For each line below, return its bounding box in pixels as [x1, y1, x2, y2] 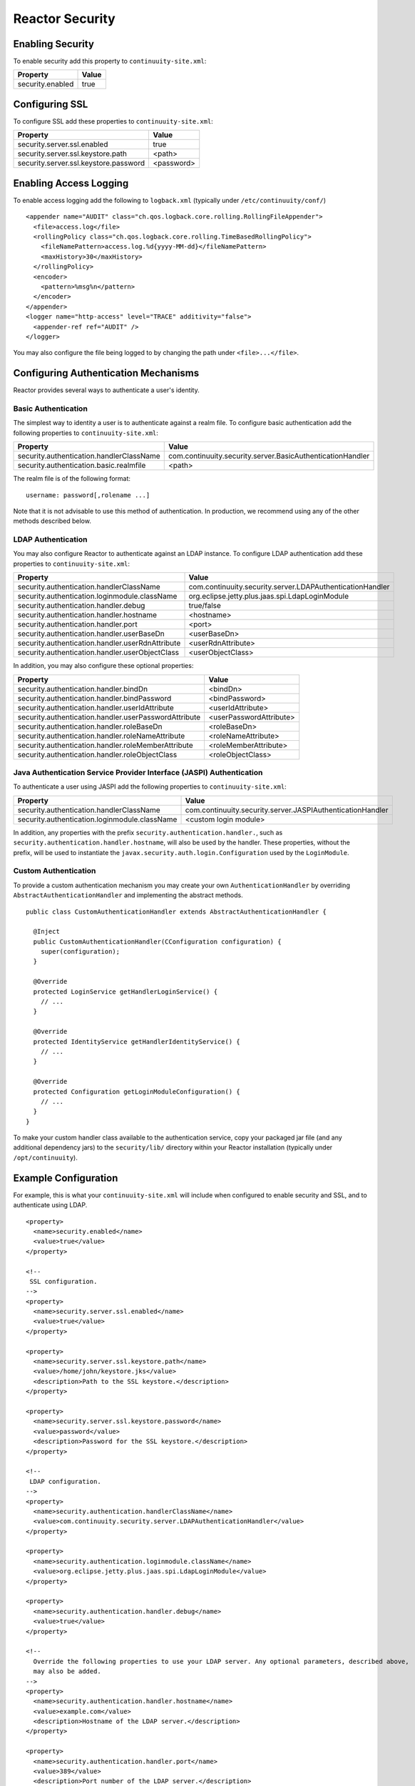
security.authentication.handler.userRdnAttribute [17, 638, 181, 648]
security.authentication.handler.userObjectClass [17, 647, 180, 657]
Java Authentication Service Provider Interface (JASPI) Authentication [13, 768, 263, 778]
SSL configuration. [29, 1277, 98, 1285]
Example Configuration [13, 1172, 118, 1184]
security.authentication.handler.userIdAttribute [17, 702, 174, 712]
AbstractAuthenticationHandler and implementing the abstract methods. [13, 891, 243, 899]
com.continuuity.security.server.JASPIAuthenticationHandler [185, 804, 389, 814]
